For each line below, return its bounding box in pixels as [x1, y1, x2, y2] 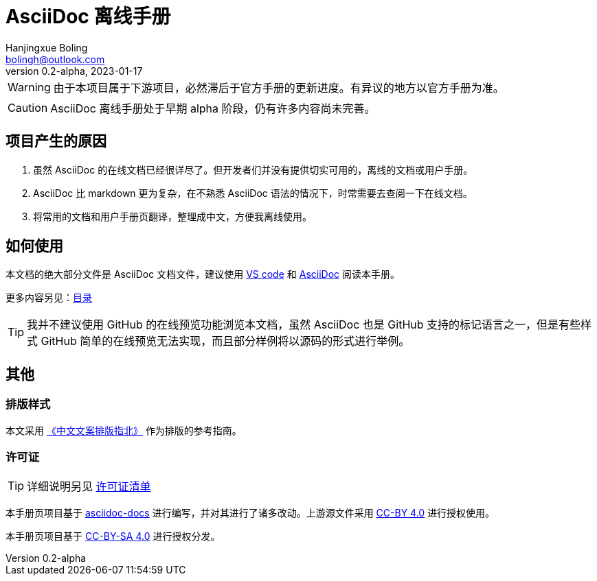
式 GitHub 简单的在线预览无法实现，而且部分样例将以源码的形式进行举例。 [27, 334, 410, 348]
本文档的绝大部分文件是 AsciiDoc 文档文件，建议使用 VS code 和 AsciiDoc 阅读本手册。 [5, 268, 400, 281]
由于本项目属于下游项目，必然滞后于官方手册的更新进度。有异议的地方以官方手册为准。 [53, 80, 504, 95]
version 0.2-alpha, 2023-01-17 [5, 64, 143, 77]
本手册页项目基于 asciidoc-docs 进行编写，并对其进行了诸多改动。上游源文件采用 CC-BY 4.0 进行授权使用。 [5, 507, 495, 519]
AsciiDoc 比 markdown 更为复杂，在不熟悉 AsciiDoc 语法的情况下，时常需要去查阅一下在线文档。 [33, 187, 473, 199]
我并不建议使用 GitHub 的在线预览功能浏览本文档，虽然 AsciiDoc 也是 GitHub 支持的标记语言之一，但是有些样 [27, 318, 592, 332]
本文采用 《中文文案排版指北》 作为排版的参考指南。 [5, 424, 242, 436]
